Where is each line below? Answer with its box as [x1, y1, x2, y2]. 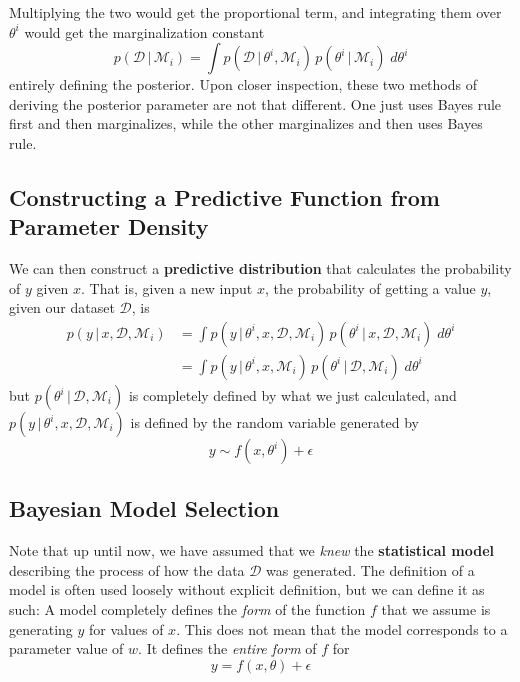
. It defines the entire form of [138, 638, 317, 659]
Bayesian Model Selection [9, 493, 280, 524]
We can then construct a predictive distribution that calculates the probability [9, 258, 512, 279]
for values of [89, 618, 164, 639]
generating [9, 618, 73, 639]
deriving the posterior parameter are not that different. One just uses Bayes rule [9, 93, 502, 114]
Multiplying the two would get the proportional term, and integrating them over [9, 2, 502, 22]
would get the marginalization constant [24, 21, 265, 42]
